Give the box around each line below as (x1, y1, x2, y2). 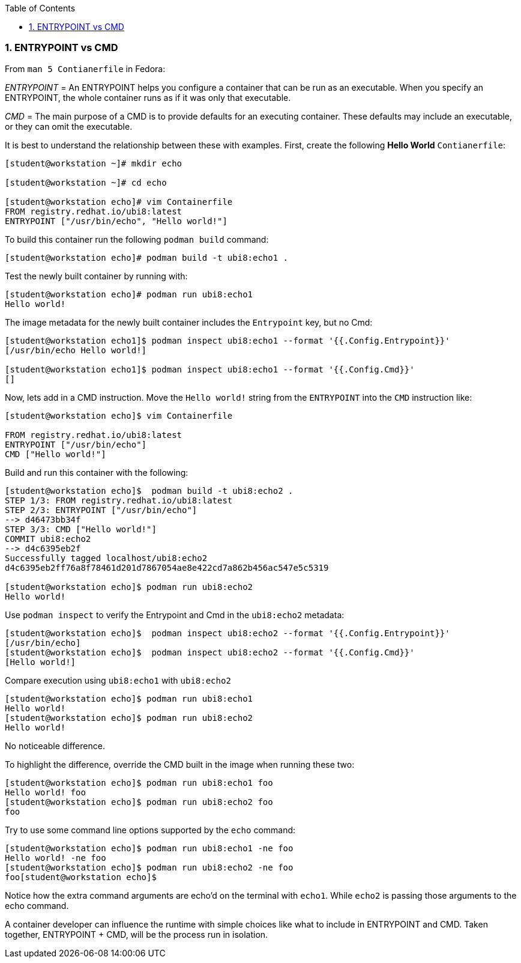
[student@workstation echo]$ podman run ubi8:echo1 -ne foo (5, 843, 294, 853)
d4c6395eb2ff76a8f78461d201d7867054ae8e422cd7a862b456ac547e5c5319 (5, 562, 329, 573)
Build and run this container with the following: (5, 467, 188, 478)
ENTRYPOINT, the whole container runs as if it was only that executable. (5, 92, 291, 103)
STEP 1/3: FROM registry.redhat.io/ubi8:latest (5, 495, 233, 505)
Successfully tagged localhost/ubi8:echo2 (5, 553, 208, 563)
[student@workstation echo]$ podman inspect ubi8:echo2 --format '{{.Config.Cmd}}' (5, 647, 415, 657)
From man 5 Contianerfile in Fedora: (5, 63, 166, 74)
